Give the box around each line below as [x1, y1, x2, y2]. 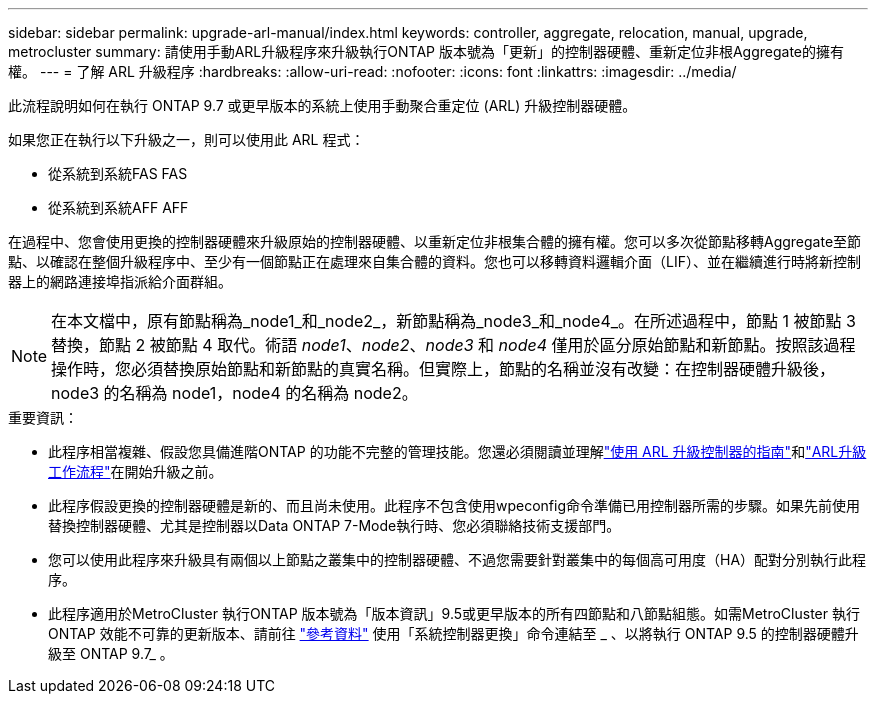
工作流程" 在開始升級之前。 [48, 463, 223, 480]
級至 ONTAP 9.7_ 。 [48, 645, 174, 662]
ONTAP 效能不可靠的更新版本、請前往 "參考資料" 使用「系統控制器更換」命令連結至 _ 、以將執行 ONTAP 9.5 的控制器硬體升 [48, 625, 859, 642]
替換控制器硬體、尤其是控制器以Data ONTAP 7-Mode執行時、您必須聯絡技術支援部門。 [48, 517, 621, 534]
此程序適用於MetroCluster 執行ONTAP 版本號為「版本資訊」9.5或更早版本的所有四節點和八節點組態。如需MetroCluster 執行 [48, 605, 860, 622]
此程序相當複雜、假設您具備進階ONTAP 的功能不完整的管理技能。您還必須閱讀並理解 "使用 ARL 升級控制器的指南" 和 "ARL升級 [48, 443, 867, 460]
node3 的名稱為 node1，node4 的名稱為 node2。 [51, 383, 418, 403]
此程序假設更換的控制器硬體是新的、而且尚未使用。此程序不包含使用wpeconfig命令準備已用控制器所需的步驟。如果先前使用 [48, 497, 861, 514]
